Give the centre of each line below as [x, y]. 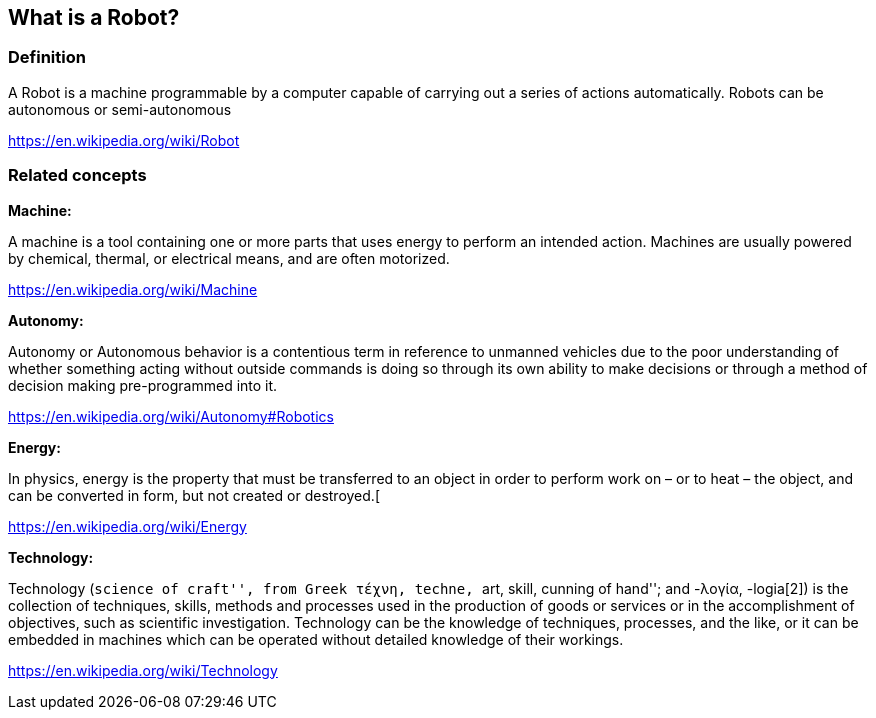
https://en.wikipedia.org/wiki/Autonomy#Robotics [171, 416]
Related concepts [77, 175]
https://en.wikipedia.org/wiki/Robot [124, 140]
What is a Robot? [94, 17]
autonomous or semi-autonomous [120, 109]
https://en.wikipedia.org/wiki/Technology [143, 670]
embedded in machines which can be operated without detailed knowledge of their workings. [316, 639]
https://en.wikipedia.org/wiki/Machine [133, 289]
